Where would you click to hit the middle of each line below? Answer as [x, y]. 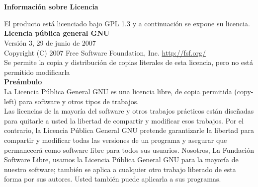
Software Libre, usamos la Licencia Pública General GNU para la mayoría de [121, 159]
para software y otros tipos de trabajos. [79, 101]
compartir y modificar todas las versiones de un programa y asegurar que [116, 140]
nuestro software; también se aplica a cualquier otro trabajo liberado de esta [120, 169]
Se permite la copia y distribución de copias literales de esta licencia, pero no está [129, 62]
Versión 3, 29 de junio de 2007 [50, 42]
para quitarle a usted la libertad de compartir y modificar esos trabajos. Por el [124, 120]
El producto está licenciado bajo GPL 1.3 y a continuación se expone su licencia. [127, 23]
